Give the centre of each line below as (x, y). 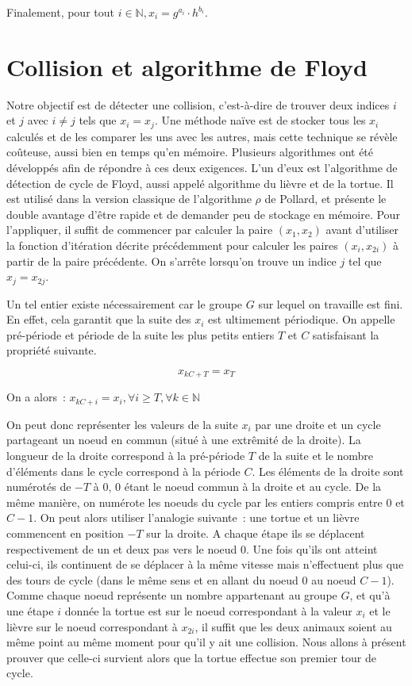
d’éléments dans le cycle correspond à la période (123, 471)
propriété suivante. (52, 350)
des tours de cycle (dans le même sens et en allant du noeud (152, 579)
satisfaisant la (346, 334)
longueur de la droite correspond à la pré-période (126, 456)
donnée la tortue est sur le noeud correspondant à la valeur (208, 610)
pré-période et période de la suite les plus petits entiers (141, 334)
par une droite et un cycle (318, 424)
